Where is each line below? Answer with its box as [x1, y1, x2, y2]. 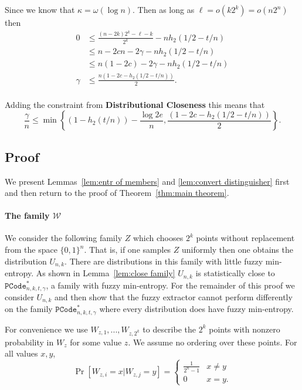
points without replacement [196, 232, 295, 244]
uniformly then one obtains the [182, 243, 293, 256]
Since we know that [5, 4, 75, 15]
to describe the [142, 323, 196, 335]
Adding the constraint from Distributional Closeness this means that [5, 98, 265, 110]
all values [5, 347, 38, 360]
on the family [5, 303, 53, 315]
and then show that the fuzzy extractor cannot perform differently [54, 291, 293, 303]
